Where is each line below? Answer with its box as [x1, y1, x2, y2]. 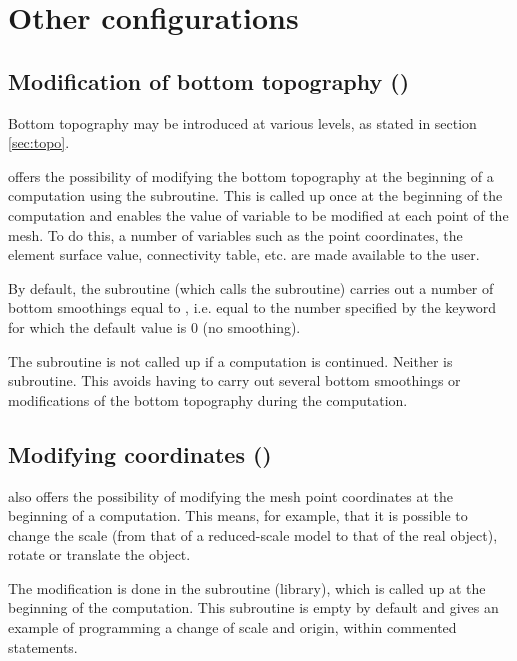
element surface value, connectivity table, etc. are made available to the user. [8, 244, 480, 265]
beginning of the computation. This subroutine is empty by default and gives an [8, 597, 499, 618]
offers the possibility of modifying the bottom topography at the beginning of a [8, 165, 494, 186]
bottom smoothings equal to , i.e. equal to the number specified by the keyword [8, 297, 496, 318]
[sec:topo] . [8, 132, 70, 153]
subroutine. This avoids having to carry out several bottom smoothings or [8, 370, 461, 391]
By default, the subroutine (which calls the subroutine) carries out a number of [8, 277, 494, 298]
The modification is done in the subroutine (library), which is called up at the [8, 577, 486, 598]
